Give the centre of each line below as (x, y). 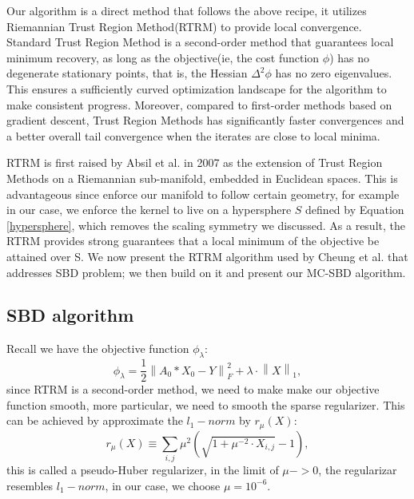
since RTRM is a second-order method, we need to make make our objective (193, 389)
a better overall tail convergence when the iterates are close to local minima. (193, 135)
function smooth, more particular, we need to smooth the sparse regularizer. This (206, 404)
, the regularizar (358, 470)
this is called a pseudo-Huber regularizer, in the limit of (143, 470)
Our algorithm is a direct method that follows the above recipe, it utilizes (187, 10)
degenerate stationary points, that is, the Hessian (127, 73)
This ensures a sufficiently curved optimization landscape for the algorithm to (197, 88)
